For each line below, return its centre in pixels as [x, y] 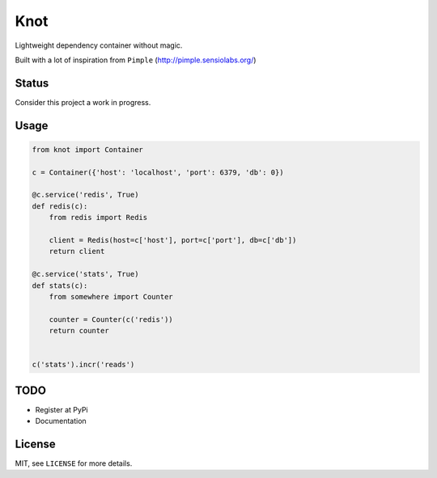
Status [32, 83]
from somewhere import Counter [111, 296]
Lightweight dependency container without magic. [99, 45]
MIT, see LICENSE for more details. [74, 463]
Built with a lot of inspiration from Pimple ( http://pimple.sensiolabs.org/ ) [136, 60]
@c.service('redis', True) [85, 195]
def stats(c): [60, 286]
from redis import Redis [98, 218]
